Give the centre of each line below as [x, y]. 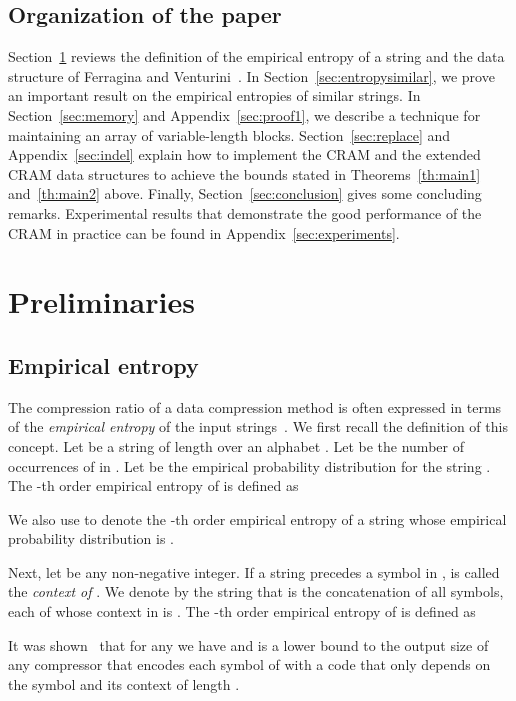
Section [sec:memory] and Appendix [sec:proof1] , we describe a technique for [244, 114]
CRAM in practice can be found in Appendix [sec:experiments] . [204, 232]
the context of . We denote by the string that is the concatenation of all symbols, [256, 591]
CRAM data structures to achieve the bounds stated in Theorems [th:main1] [244, 173]
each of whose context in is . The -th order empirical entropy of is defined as [242, 611]
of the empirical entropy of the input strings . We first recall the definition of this [258, 426]
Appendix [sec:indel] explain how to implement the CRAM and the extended [244, 154]
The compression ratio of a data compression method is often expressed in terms [255, 406]
